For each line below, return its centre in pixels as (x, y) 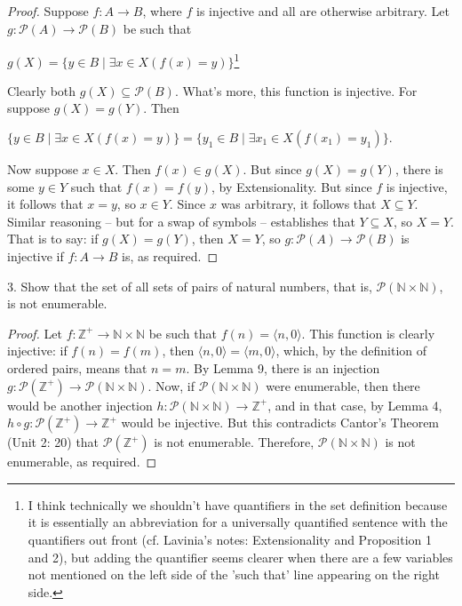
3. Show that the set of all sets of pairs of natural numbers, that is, (190, 286)
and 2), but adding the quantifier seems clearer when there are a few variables (240, 557)
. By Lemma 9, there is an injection (283, 367)
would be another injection (80, 405)
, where (162, 11)
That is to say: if (53, 239)
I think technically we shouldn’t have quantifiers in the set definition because (238, 504)
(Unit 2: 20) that (53, 442)
